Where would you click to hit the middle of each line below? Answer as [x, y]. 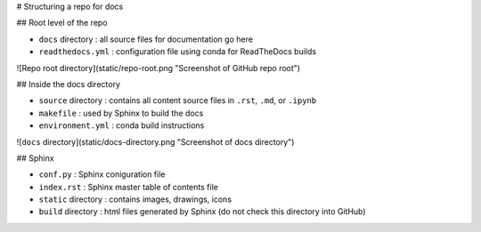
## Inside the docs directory [68, 84]
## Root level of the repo [62, 23]
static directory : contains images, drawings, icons [135, 199]
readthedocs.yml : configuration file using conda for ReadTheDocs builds [177, 52]
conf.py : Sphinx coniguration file [102, 174]
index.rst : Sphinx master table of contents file [128, 187]
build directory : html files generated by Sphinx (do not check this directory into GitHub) [202, 212]
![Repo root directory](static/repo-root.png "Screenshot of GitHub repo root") [159, 68]
